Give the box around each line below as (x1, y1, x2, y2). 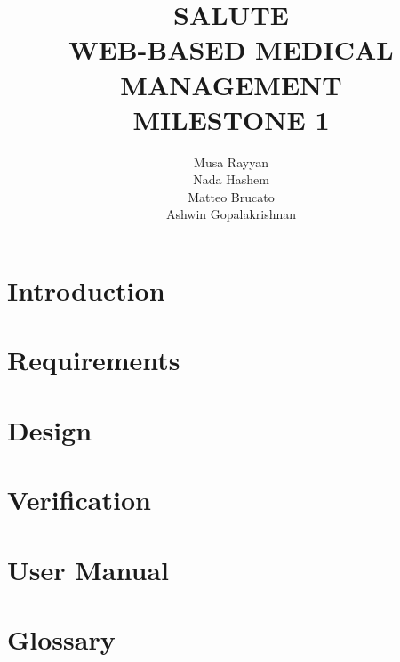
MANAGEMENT (120, 66, 342, 102)
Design (7, 411, 92, 448)
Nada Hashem (193, 170, 269, 189)
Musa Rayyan (194, 152, 268, 171)
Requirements (7, 342, 180, 378)
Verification (7, 481, 151, 518)
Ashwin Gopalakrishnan (165, 205, 297, 223)
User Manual (7, 551, 169, 587)
